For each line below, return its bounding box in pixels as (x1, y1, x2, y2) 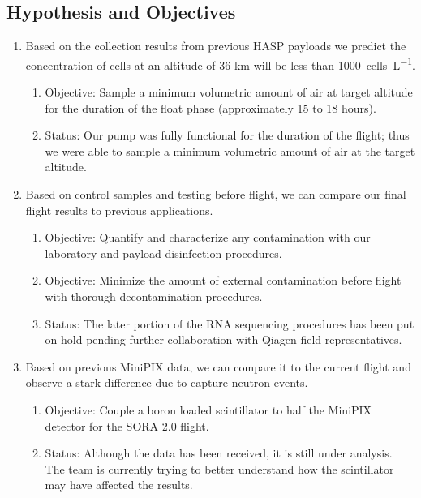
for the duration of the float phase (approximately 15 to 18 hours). (45, 99, 376, 116)
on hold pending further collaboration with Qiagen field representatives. (45, 331, 402, 348)
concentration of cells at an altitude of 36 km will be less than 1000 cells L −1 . (25, 54, 415, 73)
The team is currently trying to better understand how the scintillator (45, 460, 394, 477)
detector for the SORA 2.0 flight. (45, 417, 209, 434)
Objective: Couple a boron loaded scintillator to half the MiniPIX (45, 401, 372, 418)
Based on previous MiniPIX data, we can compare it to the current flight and (25, 358, 411, 375)
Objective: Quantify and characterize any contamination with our (45, 229, 371, 246)
